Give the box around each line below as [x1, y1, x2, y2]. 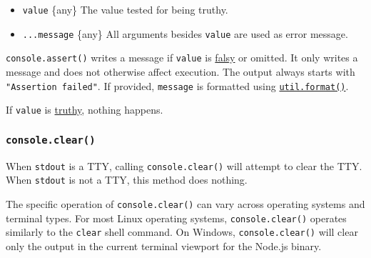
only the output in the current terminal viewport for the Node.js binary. [6, 238, 322, 253]
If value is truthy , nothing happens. [6, 102, 163, 117]
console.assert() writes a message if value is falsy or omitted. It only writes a [6, 50, 358, 65]
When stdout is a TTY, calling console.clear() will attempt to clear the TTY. [6, 158, 362, 173]
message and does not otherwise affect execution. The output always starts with [6, 64, 355, 79]
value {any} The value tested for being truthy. [22, 2, 228, 16]
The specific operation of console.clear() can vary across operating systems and [6, 196, 365, 211]
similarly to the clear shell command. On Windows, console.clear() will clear [6, 224, 358, 239]
